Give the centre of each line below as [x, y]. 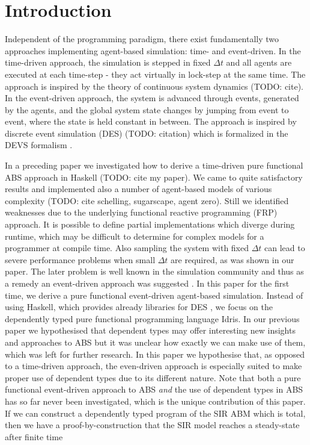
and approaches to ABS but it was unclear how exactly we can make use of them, [155, 342]
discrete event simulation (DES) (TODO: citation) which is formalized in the [147, 133]
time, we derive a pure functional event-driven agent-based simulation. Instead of [154, 295]
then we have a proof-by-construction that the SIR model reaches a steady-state [152, 425]
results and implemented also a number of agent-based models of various [138, 189]
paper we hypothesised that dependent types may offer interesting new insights [150, 330]
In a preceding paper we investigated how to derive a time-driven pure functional [154, 165]
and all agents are [259, 62]
